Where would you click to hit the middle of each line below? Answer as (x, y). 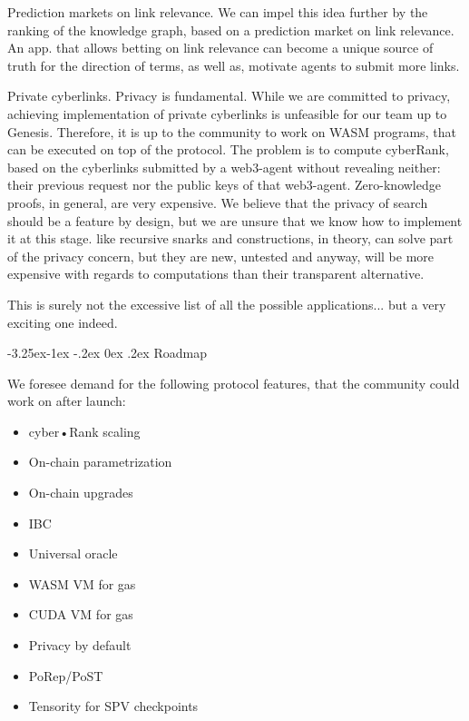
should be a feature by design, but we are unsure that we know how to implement (235, 220)
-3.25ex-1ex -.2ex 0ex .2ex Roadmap (107, 353)
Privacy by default (80, 645)
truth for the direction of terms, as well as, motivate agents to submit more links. (234, 65)
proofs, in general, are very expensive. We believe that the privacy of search (218, 202)
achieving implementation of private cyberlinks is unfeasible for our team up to (227, 113)
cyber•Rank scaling (84, 431)
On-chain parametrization (100, 462)
